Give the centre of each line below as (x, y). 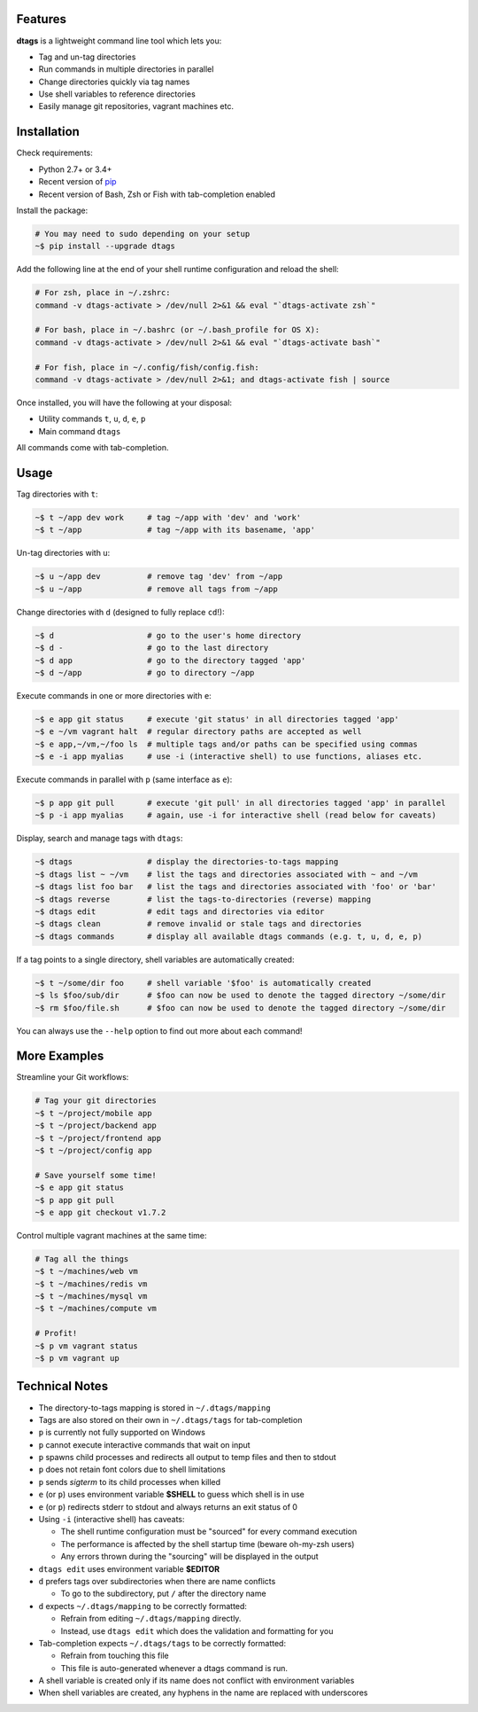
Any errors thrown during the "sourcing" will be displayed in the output (189, 1557)
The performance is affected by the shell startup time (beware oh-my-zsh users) (208, 1544)
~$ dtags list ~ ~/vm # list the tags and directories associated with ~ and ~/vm (226, 874)
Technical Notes (62, 1386)
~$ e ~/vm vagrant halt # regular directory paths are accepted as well (198, 732)
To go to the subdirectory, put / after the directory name (163, 1594)
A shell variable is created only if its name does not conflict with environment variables (197, 1681)
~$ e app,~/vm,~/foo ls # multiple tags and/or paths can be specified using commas (226, 744)
